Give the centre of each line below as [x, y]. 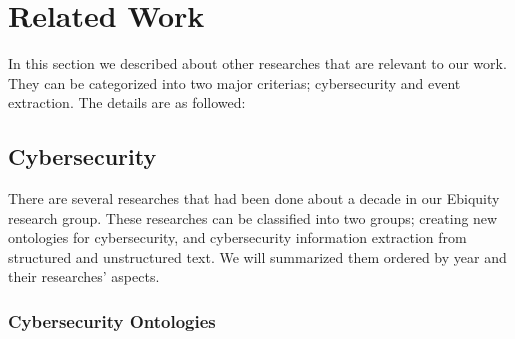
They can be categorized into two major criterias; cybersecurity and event [234, 82]
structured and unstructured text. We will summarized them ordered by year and [257, 256]
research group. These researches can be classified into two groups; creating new [253, 217]
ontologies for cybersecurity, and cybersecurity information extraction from [237, 237]
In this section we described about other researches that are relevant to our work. [257, 63]
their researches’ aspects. [84, 276]
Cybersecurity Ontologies [112, 321]
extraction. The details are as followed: [127, 102]
